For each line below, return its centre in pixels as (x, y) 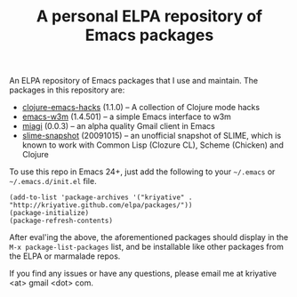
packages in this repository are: (67, 90)
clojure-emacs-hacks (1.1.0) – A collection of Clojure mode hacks (141, 108)
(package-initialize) (49, 213)
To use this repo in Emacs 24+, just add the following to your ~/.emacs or (142, 172)
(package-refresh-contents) (61, 221)
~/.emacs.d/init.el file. (53, 181)
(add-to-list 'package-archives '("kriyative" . (101, 197)
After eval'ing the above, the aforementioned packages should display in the (149, 237)
